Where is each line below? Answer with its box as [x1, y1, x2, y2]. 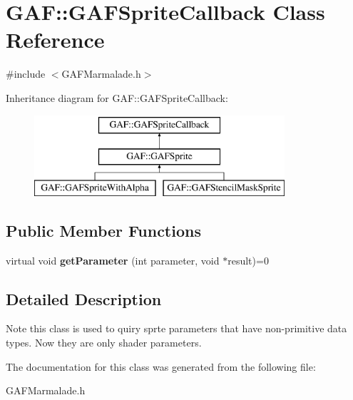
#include [6, 66, 46, 81]
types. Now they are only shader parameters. [6, 335, 202, 350]
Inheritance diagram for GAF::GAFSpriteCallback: [6, 90, 228, 105]
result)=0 [227, 252, 269, 267]
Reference [6, 25, 105, 54]
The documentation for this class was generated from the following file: [6, 359, 316, 374]
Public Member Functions [6, 219, 201, 241]
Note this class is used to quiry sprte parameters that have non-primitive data [6, 321, 347, 336]
